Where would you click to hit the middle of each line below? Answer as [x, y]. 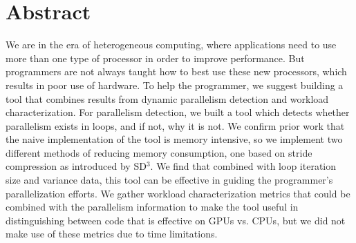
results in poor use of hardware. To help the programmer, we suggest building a [175, 85]
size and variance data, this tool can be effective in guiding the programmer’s [169, 180]
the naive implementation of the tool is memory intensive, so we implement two [174, 139]
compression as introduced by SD [76, 166]
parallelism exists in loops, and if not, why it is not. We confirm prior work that [175, 125]
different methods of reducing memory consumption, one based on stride [159, 152]
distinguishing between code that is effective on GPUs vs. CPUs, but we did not [176, 220]
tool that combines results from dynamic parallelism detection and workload [167, 98]
